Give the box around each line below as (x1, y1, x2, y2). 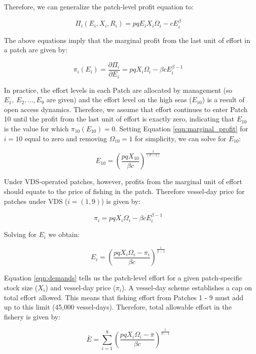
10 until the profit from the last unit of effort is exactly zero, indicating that (4, 114, 234, 124)
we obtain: (48, 229, 80, 239)
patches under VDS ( (4, 196, 68, 206)
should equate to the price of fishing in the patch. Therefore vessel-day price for (4, 186, 245, 197)
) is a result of (202, 94, 245, 105)
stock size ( (4, 282, 38, 293)
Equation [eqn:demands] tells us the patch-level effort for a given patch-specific (4, 273, 243, 283)
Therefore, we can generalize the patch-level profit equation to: (4, 1, 194, 11)
